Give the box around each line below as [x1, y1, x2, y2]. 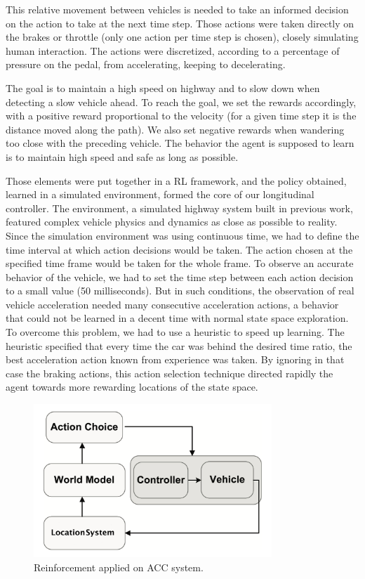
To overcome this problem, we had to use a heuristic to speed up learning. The [6, 325, 345, 339]
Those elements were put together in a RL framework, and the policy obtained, [6, 173, 347, 188]
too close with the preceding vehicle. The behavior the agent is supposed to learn [6, 136, 354, 150]
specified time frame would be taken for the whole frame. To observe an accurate [6, 256, 354, 271]
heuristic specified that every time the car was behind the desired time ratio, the [6, 338, 352, 353]
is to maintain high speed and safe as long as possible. [6, 149, 239, 164]
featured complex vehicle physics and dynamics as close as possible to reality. [6, 214, 338, 229]
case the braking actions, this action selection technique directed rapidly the [6, 365, 333, 380]
